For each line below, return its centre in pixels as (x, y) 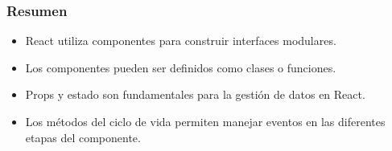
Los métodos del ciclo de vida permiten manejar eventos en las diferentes (205, 121)
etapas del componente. (83, 137)
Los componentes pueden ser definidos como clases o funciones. (181, 67)
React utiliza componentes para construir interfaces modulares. (181, 41)
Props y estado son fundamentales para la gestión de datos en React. (195, 94)
